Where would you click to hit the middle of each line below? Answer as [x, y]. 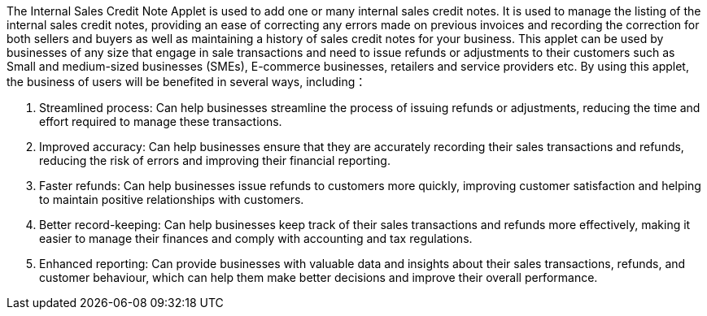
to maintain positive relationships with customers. [172, 199]
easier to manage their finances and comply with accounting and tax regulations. [256, 238]
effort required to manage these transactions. [161, 121]
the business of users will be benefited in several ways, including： [187, 82]
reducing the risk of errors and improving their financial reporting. [215, 160]
